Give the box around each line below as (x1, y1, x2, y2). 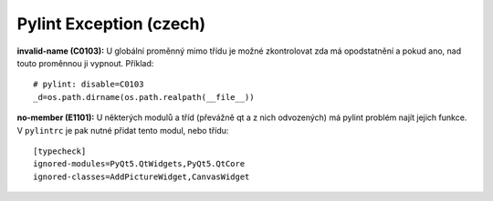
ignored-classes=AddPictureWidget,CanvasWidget (33, 171, 250, 182)
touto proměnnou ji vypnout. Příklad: (16, 57, 154, 68)
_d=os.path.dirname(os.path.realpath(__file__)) (33, 92, 255, 102)
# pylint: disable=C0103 (33, 79, 144, 90)
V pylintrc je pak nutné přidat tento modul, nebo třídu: (16, 125, 229, 136)
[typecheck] (33, 146, 87, 156)
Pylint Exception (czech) (16, 14, 206, 34)
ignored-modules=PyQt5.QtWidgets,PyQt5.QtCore (33, 159, 246, 169)
